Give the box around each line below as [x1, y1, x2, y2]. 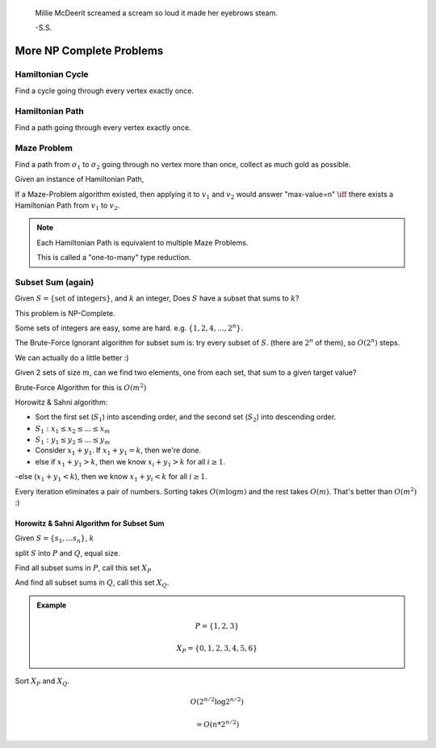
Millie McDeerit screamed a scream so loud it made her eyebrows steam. [35, 8, 278, 18]
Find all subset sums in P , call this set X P [15, 563, 152, 574]
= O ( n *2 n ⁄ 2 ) [195, 718, 240, 729]
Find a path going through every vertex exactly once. [15, 122, 191, 132]
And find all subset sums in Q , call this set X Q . [15, 578, 170, 590]
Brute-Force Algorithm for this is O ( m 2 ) [15, 382, 147, 392]
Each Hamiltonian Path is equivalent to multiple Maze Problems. [36, 237, 249, 247]
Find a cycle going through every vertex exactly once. [15, 86, 194, 95]
